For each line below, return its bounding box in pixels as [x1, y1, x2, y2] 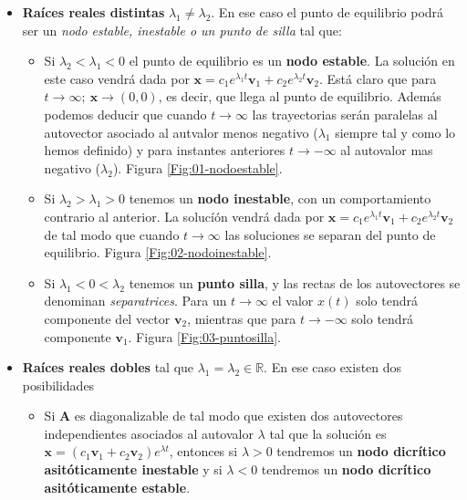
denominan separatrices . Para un [44, 291, 227, 310]
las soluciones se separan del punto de [224, 224, 436, 244]
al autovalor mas [340, 141, 433, 160]
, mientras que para [187, 308, 296, 328]
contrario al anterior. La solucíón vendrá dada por [44, 206, 325, 225]
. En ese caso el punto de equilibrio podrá [211, 3, 444, 21]
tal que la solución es [269, 423, 387, 443]
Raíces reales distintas [22, 3, 165, 21]
